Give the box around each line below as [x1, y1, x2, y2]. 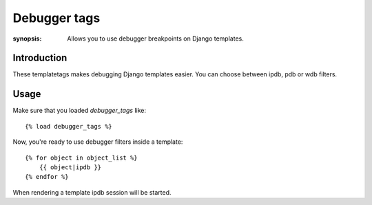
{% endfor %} [25, 173, 69, 181]
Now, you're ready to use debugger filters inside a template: [12, 138, 183, 146]
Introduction [12, 52, 68, 64]
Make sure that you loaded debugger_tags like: [12, 107, 146, 115]
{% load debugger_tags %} [25, 122, 113, 130]
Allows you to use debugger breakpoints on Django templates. [67, 34, 244, 43]
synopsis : [12, 34, 42, 43]
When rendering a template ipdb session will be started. [12, 188, 172, 196]
